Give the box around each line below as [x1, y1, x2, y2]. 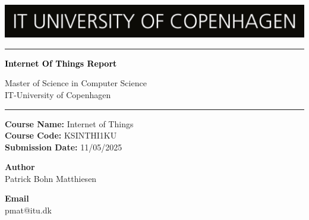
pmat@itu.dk [5, 204, 52, 216]
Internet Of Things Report [5, 56, 117, 69]
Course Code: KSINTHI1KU [5, 129, 117, 142]
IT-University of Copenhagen [5, 88, 111, 100]
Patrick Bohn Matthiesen [5, 172, 97, 184]
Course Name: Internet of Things [5, 117, 134, 130]
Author [5, 161, 35, 173]
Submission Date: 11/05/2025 [5, 140, 122, 153]
